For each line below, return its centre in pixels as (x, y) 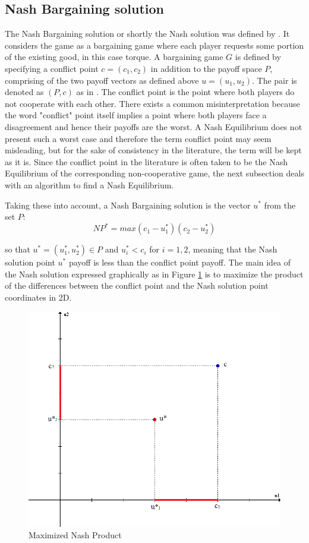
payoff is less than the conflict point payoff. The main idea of (180, 262)
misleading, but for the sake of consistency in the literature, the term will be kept (153, 150)
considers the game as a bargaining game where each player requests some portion (154, 45)
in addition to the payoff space (206, 68)
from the (280, 205)
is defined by (258, 57)
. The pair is (275, 80)
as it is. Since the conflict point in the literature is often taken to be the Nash (146, 161)
